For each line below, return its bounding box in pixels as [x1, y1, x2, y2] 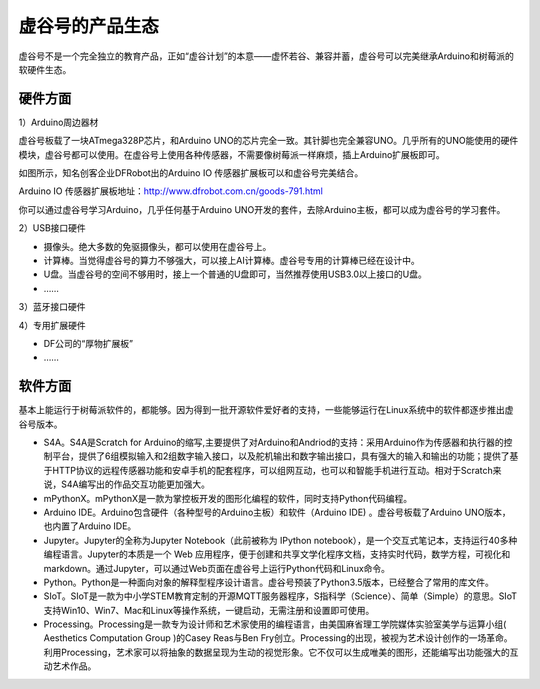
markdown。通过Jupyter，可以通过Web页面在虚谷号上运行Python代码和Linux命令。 [43, 562, 390, 574]
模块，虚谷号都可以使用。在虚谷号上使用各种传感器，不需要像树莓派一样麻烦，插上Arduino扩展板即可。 [18, 148, 445, 160]
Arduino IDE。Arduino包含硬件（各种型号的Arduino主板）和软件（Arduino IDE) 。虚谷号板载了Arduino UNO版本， [43, 506, 512, 518]
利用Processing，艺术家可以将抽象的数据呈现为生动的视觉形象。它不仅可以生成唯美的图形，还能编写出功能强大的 [43, 646, 510, 658]
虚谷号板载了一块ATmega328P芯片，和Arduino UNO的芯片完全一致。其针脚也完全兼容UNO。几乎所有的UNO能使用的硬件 [18, 135, 519, 147]
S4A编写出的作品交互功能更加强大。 [60, 478, 210, 490]
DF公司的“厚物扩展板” [43, 337, 134, 349]
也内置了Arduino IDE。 [43, 520, 137, 532]
